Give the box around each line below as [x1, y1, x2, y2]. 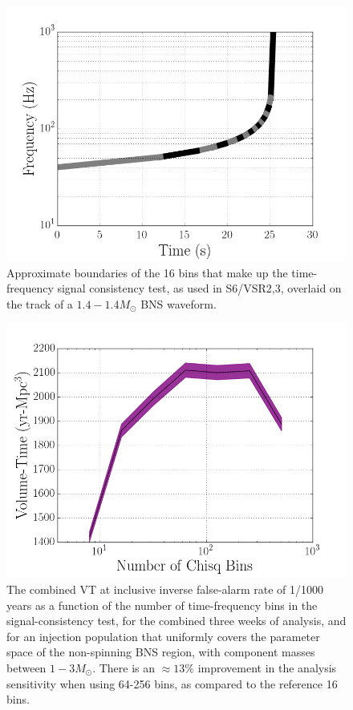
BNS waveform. [140, 295, 217, 312]
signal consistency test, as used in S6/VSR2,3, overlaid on [57, 280, 342, 297]
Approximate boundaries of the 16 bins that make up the [6, 264, 288, 280]
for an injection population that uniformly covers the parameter [6, 627, 320, 644]
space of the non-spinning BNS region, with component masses [6, 643, 315, 660]
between [6, 659, 47, 676]
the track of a [6, 295, 73, 312]
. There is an [92, 659, 156, 676]
